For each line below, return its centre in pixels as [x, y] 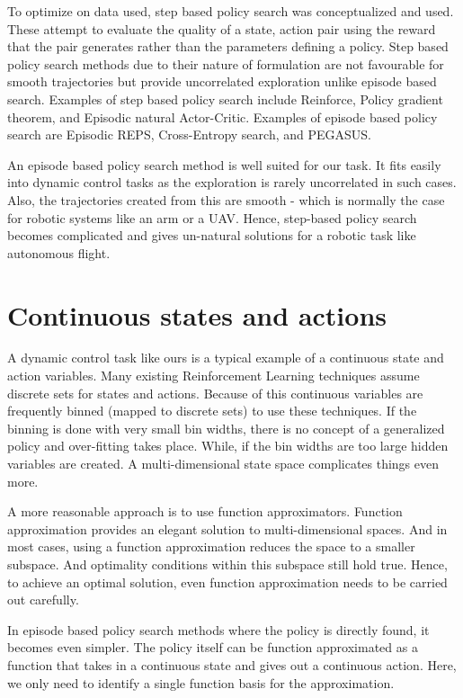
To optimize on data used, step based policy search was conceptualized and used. [231, 11]
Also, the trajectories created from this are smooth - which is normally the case [226, 199]
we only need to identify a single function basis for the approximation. [201, 682]
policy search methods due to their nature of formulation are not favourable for [226, 63]
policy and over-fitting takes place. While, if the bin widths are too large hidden [228, 446]
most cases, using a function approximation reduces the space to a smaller [211, 546]
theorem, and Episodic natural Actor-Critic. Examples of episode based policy [223, 116]
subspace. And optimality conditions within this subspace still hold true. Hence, [227, 564]
